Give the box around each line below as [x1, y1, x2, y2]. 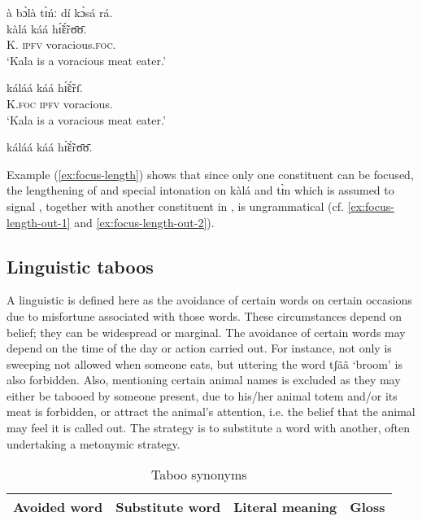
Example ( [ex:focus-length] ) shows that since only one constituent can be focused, [7, 165, 414, 182]
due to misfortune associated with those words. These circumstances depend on [7, 307, 402, 324]
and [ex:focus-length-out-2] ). [74, 213, 215, 230]
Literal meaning [233, 497, 337, 517]
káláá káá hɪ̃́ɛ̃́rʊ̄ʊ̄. [7, 138, 93, 155]
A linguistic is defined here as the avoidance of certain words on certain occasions [7, 291, 412, 309]
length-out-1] [7, 213, 71, 230]
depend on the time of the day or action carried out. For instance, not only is [7, 339, 392, 357]
